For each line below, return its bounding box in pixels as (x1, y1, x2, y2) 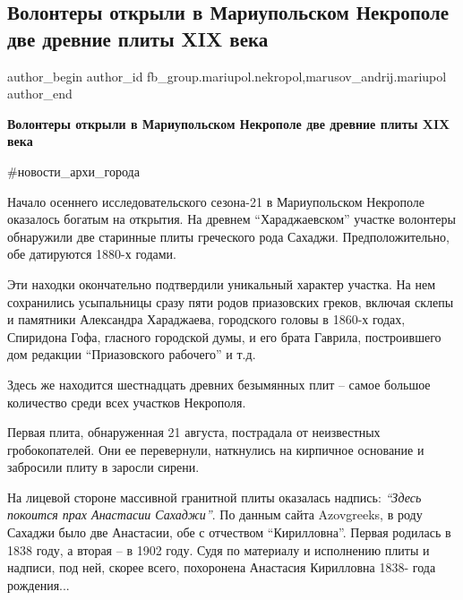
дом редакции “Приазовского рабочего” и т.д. (7, 345, 256, 364)
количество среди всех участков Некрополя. (7, 392, 246, 411)
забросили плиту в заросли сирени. (7, 458, 200, 476)
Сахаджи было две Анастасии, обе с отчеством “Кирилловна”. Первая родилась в (7, 523, 451, 542)
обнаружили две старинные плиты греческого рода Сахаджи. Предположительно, (7, 227, 450, 245)
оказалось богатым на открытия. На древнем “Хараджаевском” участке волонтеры (7, 210, 456, 228)
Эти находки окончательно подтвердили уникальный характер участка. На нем (7, 274, 436, 293)
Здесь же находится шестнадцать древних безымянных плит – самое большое (7, 374, 431, 393)
